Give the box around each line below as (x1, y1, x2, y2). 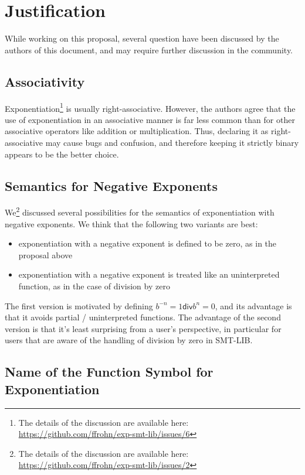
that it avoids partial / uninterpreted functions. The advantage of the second (5, 311, 281, 323)
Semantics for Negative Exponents (5, 176, 218, 194)
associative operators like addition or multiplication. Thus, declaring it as (5, 125, 269, 137)
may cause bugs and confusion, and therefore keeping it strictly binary (45, 136, 299, 148)
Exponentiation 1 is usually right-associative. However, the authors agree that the (5, 100, 296, 114)
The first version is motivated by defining (5, 299, 153, 312)
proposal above (18, 248, 73, 261)
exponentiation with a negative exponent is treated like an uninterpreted (18, 268, 280, 281)
